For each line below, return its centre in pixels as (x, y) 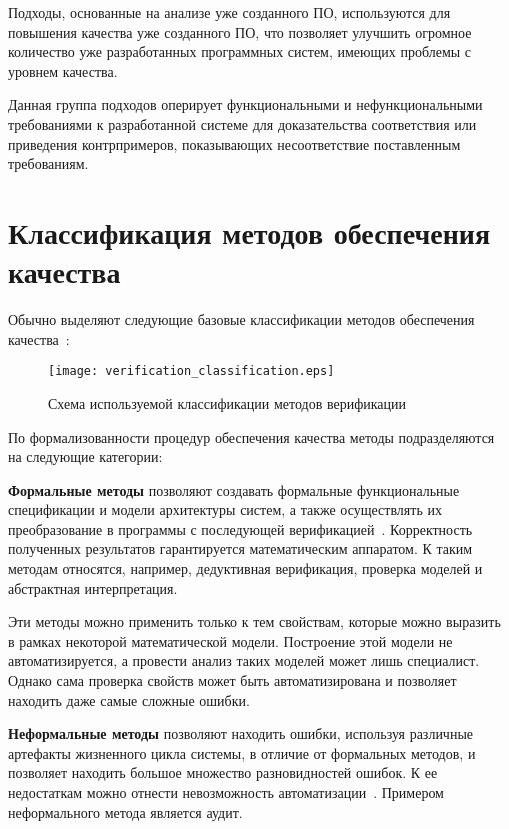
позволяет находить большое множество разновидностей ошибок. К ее (223, 772)
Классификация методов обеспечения (249, 231)
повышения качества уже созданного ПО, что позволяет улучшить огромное (240, 31)
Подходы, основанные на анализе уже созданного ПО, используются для (229, 12)
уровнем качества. (63, 70)
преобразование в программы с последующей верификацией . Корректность (240, 528)
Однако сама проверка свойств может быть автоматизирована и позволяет (232, 680)
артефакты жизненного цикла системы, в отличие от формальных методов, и (242, 752)
